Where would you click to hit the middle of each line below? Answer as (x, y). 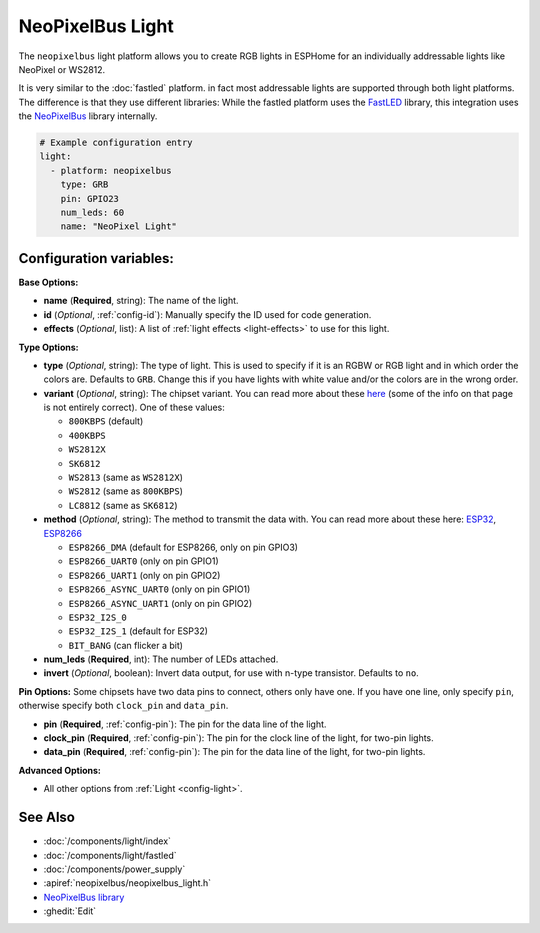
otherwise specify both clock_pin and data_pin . (123, 706)
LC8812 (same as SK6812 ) (123, 505)
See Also (46, 817)
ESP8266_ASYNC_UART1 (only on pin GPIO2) (160, 603)
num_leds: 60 (92, 213)
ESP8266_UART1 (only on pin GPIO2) (144, 575)
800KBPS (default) (106, 421)
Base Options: (48, 282)
